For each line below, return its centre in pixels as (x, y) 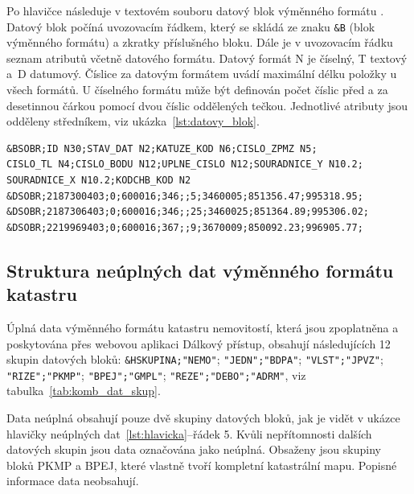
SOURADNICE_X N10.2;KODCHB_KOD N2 (99, 180)
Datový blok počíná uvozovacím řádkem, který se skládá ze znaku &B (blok (191, 26)
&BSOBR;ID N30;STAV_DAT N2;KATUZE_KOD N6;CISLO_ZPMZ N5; (162, 148)
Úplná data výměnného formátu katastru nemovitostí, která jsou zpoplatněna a (203, 327)
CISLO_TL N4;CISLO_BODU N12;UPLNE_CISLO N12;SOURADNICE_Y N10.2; (185, 165)
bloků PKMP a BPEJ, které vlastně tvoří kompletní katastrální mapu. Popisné (202, 465)
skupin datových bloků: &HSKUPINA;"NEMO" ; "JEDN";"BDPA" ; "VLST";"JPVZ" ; (195, 359)
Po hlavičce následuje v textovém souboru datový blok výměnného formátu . (195, 10)
